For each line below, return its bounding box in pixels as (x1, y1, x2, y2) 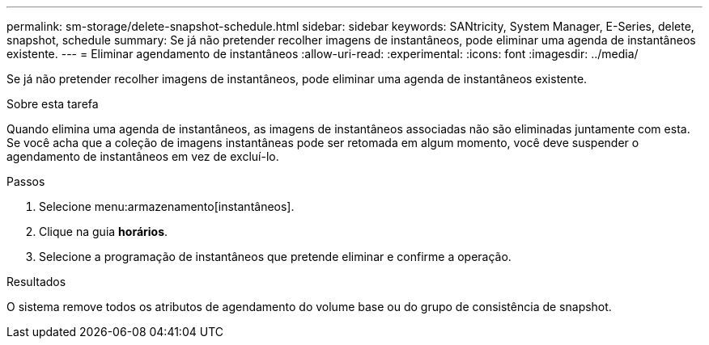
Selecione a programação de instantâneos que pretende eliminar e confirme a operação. (39, 250, 512, 263)
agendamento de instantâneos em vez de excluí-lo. (6, 149, 279, 163)
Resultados (6, 275, 66, 288)
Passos (6, 175, 45, 188)
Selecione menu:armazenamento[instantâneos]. (39, 200, 295, 213)
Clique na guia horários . (39, 225, 168, 238)
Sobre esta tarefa (6, 97, 99, 111)
